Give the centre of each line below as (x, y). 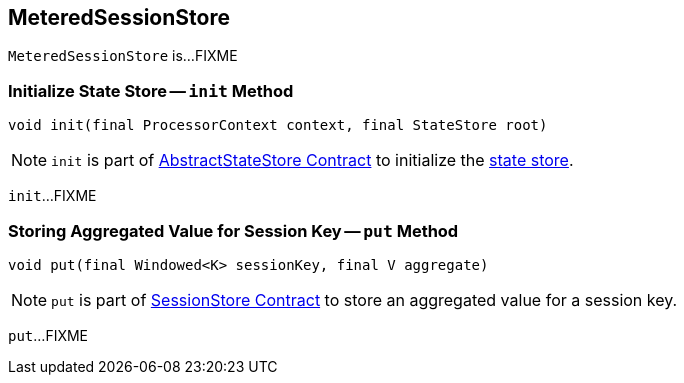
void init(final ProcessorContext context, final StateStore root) (278, 125)
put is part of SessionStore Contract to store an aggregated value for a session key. (364, 299)
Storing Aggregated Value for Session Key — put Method (233, 230)
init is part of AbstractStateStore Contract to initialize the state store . (312, 160)
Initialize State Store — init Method (151, 90)
